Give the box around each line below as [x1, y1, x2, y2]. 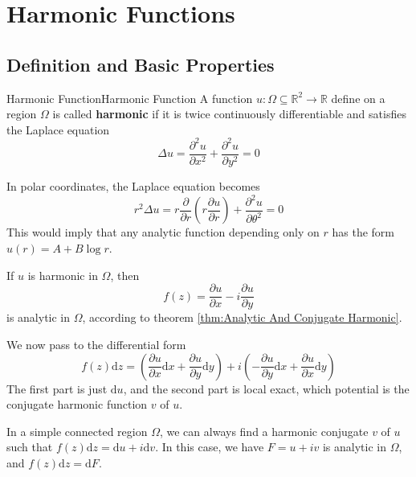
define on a [331, 89, 385, 106]
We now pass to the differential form [6, 335, 186, 352]
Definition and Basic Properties [6, 51, 275, 76]
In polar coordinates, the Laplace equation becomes [6, 177, 260, 194]
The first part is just [6, 380, 108, 397]
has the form [332, 224, 394, 241]
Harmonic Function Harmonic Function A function [6, 89, 253, 106]
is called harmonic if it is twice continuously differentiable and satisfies [52, 105, 406, 122]
